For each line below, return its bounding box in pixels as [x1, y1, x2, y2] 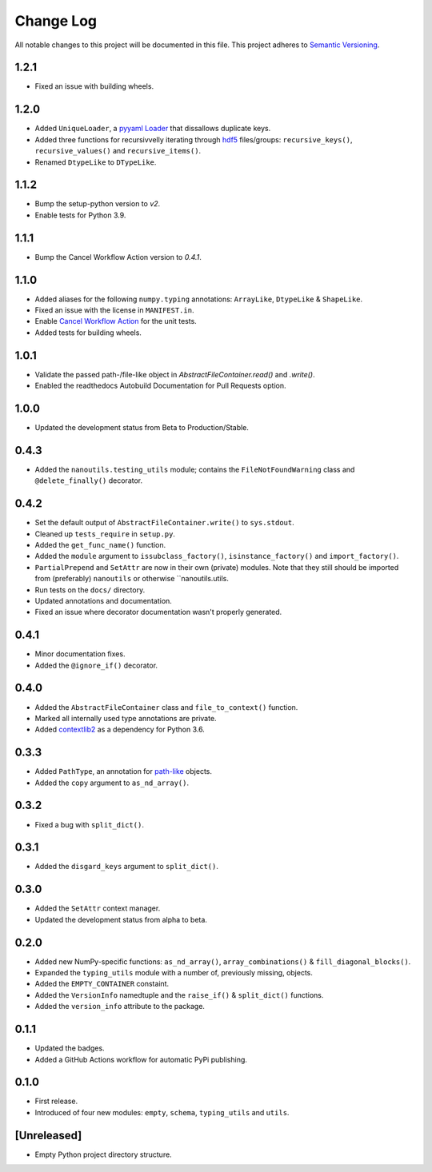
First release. [34, 1096, 78, 1106]
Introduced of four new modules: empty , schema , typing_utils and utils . [34, 1107, 290, 1117]
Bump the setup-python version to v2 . [34, 199, 161, 209]
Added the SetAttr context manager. [34, 903, 161, 913]
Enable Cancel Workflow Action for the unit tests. [34, 317, 198, 326]
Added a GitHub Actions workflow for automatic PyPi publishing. [34, 1054, 248, 1064]
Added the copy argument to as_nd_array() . [34, 778, 190, 787]
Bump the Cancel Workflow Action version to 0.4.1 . [34, 252, 202, 261]
